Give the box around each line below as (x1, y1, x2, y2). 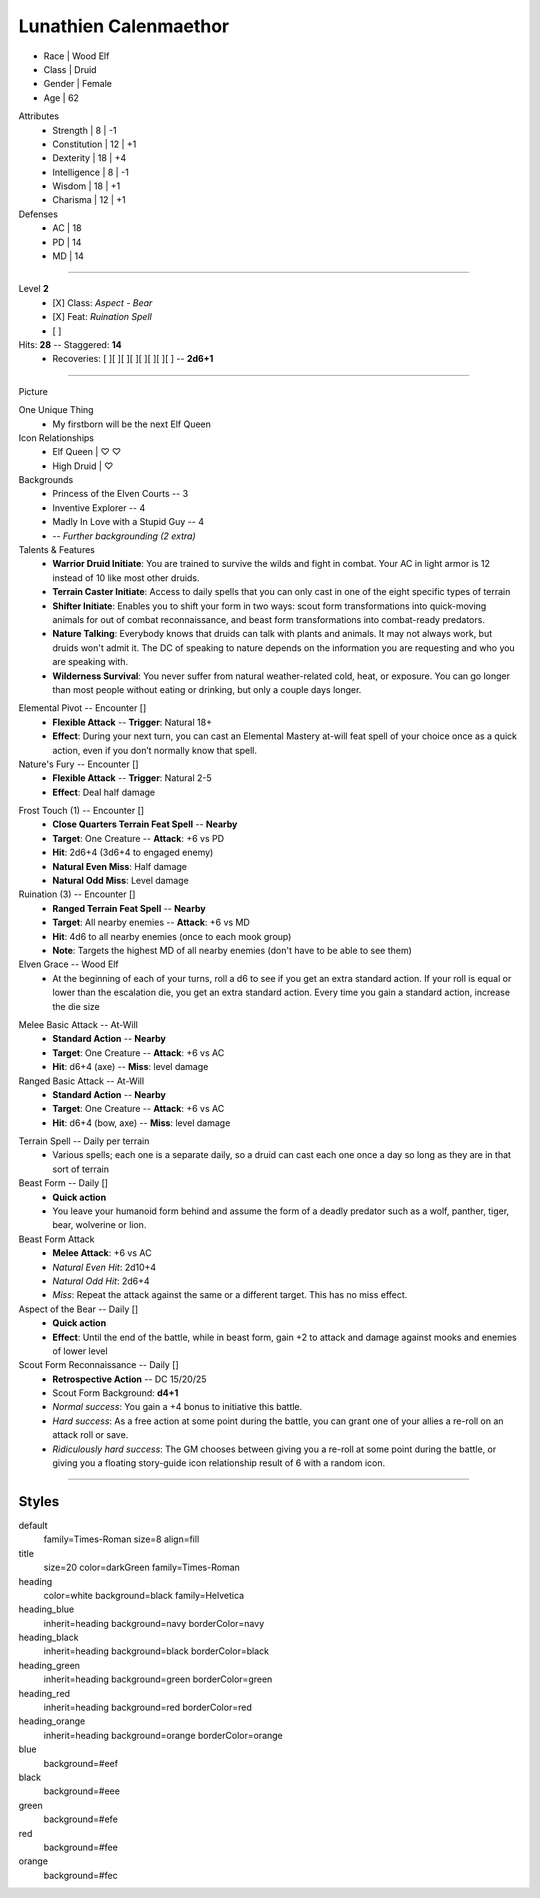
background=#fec (43, 1869, 119, 1881)
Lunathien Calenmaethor (18, 15, 230, 37)
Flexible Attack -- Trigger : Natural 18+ (52, 716, 212, 728)
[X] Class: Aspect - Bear (52, 296, 153, 309)
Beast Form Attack (18, 1233, 95, 1245)
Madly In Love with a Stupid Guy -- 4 (52, 516, 205, 528)
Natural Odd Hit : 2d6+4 (52, 1275, 150, 1287)
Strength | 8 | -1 (52, 124, 117, 136)
